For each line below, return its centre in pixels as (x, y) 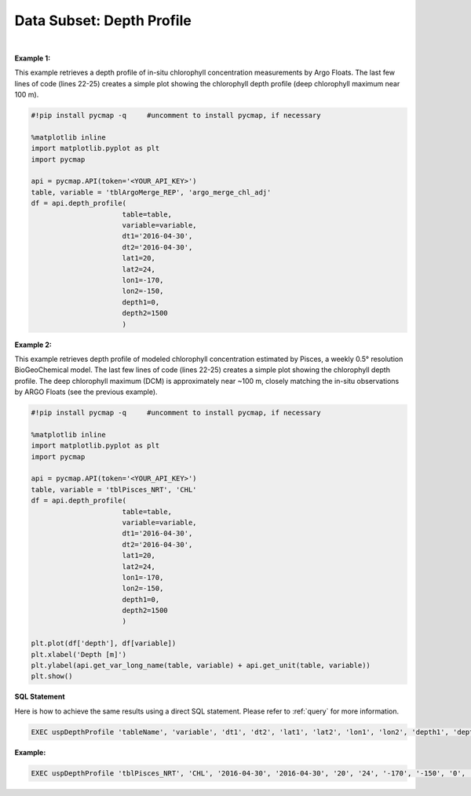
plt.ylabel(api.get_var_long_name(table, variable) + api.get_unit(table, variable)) (201, 666)
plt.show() (52, 676)
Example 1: (33, 58)
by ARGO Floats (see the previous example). (86, 392)
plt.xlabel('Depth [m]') (79, 654)
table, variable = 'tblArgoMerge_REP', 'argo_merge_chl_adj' (151, 192)
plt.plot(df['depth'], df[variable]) (104, 643)
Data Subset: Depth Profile (103, 20)
